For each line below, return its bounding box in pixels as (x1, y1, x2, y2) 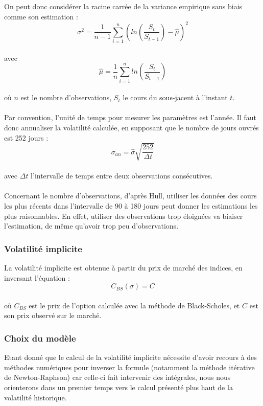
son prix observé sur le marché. (4, 310, 102, 321)
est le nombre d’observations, (20, 92, 112, 103)
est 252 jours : (4, 132, 49, 143)
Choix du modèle (4, 331, 76, 344)
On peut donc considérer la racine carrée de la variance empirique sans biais (4, 1, 243, 11)
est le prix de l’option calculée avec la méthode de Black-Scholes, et (29, 300, 240, 310)
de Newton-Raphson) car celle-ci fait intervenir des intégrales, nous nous (4, 372, 231, 382)
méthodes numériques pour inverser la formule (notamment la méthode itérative (4, 362, 255, 372)
